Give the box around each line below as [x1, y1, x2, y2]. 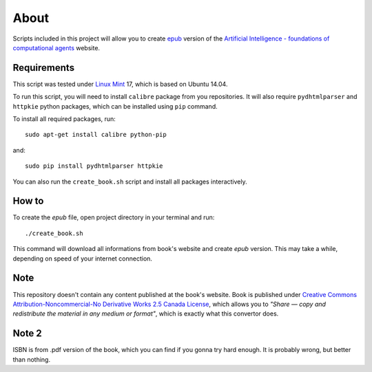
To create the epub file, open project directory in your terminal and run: [12, 213, 215, 221]
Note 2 [12, 327, 43, 340]
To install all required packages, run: [12, 115, 116, 123]
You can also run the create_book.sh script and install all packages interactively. [12, 177, 247, 186]
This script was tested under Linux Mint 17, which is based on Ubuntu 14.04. [12, 80, 228, 88]
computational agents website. [12, 43, 100, 52]
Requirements [12, 62, 75, 74]
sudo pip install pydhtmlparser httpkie [25, 162, 163, 170]
